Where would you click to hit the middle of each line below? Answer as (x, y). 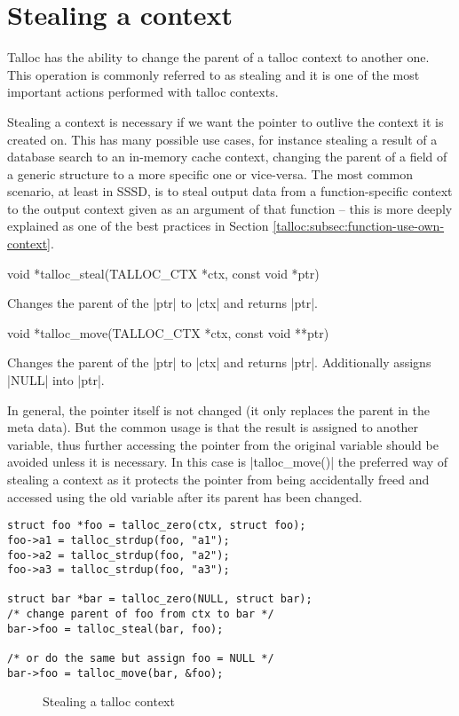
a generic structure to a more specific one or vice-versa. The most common (210, 173)
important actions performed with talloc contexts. (143, 92)
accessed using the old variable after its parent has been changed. (185, 496)
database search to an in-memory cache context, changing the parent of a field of (227, 157)
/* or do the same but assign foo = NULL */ (141, 659)
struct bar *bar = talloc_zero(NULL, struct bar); (160, 599)
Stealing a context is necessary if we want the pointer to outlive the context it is (226, 121)
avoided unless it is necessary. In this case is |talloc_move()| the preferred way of (228, 462)
